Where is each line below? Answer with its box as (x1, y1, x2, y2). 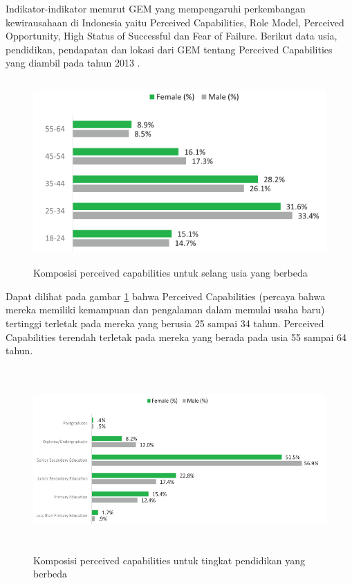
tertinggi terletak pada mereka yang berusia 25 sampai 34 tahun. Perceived (6, 315, 324, 330)
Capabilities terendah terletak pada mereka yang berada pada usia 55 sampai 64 (6, 329, 347, 344)
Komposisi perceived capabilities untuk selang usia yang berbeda (33, 266, 308, 280)
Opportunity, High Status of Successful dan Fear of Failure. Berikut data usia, (6, 28, 337, 43)
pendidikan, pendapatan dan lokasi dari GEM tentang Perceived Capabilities (6, 42, 333, 56)
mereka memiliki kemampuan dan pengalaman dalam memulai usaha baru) (6, 302, 325, 317)
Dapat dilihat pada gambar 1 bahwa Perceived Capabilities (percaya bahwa (6, 288, 326, 303)
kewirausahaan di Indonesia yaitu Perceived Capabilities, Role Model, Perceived (6, 15, 344, 29)
